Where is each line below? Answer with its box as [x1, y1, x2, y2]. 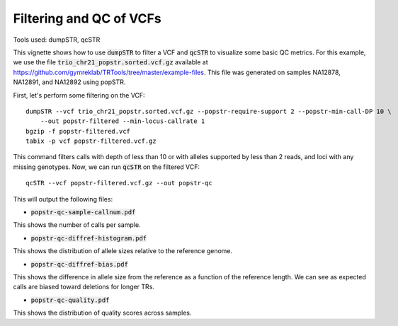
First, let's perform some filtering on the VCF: [13, 91, 145, 99]
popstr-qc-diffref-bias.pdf [30, 260, 129, 268]
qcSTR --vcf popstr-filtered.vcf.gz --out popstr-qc [25, 179, 212, 187]
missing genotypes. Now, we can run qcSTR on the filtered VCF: [13, 163, 200, 171]
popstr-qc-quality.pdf [30, 296, 110, 304]
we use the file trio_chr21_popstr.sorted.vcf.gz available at [13, 58, 208, 66]
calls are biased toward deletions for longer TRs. [13, 283, 155, 291]
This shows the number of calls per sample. [13, 221, 141, 229]
